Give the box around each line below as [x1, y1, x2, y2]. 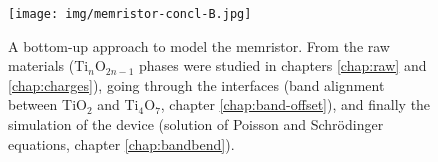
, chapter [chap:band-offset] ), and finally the [160, 94, 431, 115]
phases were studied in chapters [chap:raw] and [139, 55, 427, 76]
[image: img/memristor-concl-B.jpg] [8, 7, 252, 21]
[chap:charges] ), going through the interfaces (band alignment [8, 74, 385, 95]
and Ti [97, 94, 139, 115]
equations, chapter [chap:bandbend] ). [8, 133, 235, 154]
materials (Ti [8, 55, 89, 76]
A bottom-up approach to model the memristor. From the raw [8, 35, 390, 56]
